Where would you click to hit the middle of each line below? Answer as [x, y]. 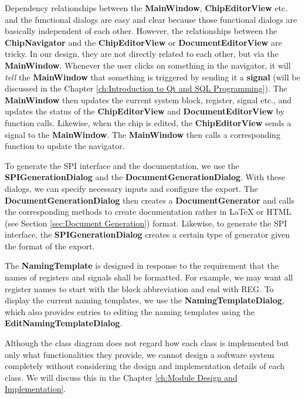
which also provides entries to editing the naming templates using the [130, 311]
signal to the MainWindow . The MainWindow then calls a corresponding [143, 134]
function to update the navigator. [65, 146]
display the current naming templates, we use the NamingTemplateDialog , [145, 300]
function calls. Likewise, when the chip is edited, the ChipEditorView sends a [148, 122]
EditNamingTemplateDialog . [64, 323]
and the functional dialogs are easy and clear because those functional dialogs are [151, 19]
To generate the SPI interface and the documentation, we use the [122, 165]
